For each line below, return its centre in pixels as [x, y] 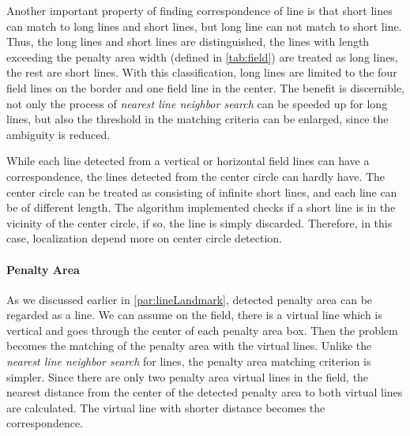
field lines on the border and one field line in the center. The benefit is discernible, [206, 87]
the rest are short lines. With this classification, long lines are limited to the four [202, 72]
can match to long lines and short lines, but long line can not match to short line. [204, 26]
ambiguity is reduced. [58, 134]
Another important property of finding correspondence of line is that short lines [199, 10]
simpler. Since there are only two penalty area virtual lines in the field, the [188, 376]
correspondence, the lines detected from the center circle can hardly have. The [196, 176]
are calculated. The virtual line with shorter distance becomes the [166, 407]
